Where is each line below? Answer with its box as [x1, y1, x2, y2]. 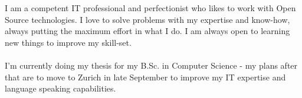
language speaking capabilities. [5, 82, 116, 94]
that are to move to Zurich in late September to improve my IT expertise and [5, 70, 286, 83]
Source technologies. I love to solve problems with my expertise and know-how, [5, 13, 290, 25]
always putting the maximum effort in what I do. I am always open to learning [5, 25, 290, 37]
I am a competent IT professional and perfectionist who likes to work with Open [5, 2, 296, 13]
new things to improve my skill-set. [5, 36, 132, 48]
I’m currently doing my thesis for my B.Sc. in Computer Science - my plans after [5, 59, 298, 71]
